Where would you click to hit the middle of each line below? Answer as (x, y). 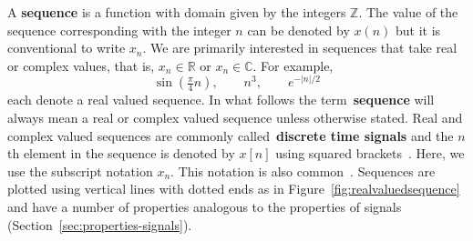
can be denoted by (298, 30)
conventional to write (67, 48)
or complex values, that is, (81, 65)
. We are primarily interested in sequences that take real (300, 48)
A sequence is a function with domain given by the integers (177, 12)
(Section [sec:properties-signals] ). (100, 224)
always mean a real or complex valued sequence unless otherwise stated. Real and (235, 118)
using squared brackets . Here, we (370, 153)
